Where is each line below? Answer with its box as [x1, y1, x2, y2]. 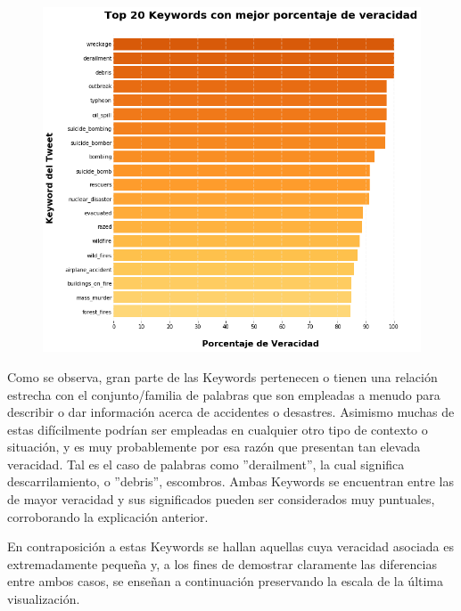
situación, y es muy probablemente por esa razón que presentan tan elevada [7, 437, 421, 456]
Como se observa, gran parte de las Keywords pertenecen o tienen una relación [7, 367, 438, 386]
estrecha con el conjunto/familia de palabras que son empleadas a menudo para [7, 385, 440, 403]
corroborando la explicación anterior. [7, 507, 209, 525]
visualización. [7, 590, 80, 608]
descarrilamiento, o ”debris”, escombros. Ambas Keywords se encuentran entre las [7, 472, 454, 491]
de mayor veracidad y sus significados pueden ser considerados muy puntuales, [7, 490, 435, 509]
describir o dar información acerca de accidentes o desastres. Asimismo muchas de [7, 403, 455, 421]
